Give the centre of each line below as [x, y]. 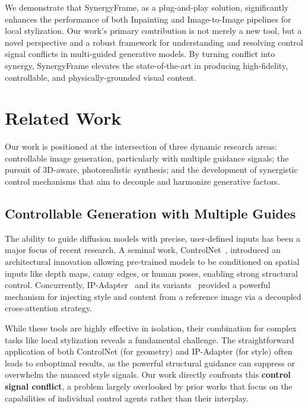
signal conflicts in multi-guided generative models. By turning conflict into [140, 54]
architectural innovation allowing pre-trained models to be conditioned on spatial [152, 262]
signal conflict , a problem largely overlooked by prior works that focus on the [149, 386]
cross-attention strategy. [48, 308]
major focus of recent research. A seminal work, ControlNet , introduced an [143, 250]
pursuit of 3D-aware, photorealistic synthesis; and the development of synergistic [151, 170]
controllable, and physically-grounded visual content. [101, 77]
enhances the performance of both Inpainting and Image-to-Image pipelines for [148, 19]
